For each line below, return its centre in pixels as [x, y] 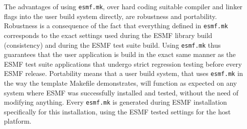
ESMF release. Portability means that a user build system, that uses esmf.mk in [123, 73]
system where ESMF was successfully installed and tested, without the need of [121, 92]
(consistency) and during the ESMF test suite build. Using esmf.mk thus [113, 45]
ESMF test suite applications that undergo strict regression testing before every [123, 64]
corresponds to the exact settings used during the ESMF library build [108, 35]
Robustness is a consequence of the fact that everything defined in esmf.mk [116, 26]
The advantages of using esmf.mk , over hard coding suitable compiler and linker [123, 6]
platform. [18, 121]
